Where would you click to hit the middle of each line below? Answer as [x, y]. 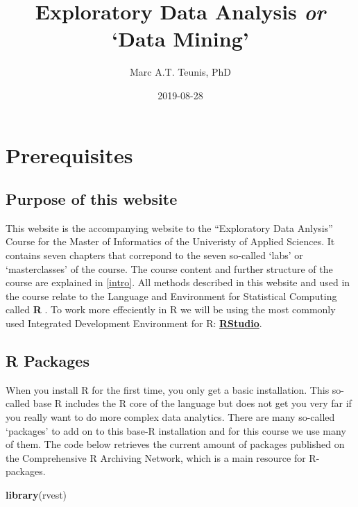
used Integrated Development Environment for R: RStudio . [134, 323]
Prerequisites [69, 155]
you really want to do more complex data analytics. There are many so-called [170, 417]
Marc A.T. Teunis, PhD [180, 72]
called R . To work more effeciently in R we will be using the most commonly [171, 309]
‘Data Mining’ [180, 39]
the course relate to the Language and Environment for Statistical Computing [171, 296]
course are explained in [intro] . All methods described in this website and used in [178, 282]
